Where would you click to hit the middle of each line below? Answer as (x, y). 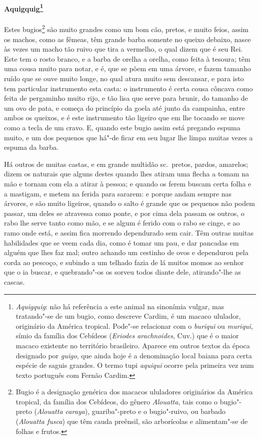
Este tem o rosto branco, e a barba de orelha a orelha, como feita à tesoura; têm (127, 58)
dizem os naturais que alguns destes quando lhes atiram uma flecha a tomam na (127, 174)
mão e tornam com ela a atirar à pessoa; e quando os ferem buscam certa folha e (128, 184)
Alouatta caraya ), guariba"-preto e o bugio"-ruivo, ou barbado (131, 411)
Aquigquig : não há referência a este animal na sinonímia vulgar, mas (120, 306)
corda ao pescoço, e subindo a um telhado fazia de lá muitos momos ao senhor (124, 262)
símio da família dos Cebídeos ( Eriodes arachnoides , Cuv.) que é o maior (127, 336)
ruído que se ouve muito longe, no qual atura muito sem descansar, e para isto (124, 78)
